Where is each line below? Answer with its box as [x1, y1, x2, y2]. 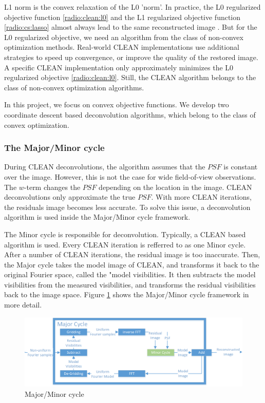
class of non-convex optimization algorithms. [4, 82, 144, 92]
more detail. [4, 299, 42, 310]
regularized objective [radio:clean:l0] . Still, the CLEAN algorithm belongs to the [4, 72, 256, 83]
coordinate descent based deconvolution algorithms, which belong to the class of [4, 109, 256, 120]
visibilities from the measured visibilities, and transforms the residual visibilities [4, 279, 256, 290]
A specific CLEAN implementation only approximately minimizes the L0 [4, 62, 234, 72]
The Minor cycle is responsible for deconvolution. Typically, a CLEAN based [4, 228, 246, 239]
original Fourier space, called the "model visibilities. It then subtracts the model [4, 269, 256, 280]
